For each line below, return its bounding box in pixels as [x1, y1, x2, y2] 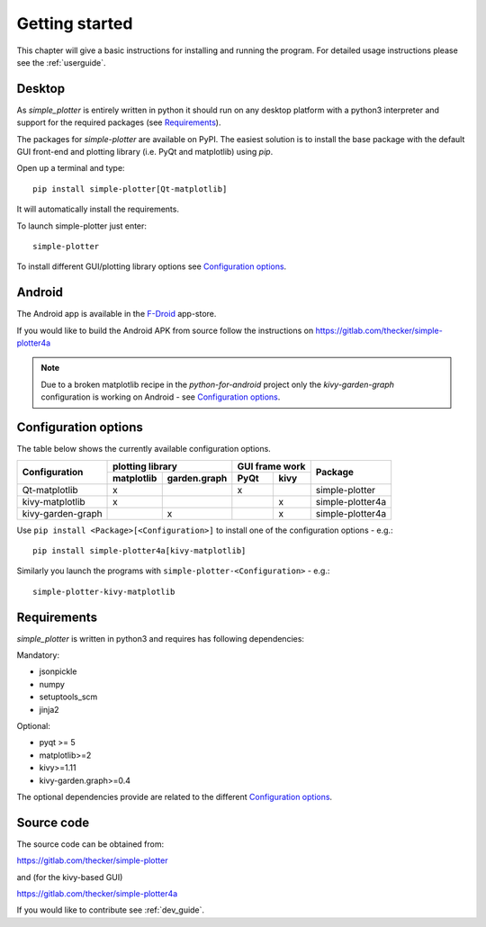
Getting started [16, 13, 133, 33]
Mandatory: [16, 649, 60, 661]
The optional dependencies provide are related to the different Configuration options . [16, 791, 333, 802]
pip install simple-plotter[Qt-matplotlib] [32, 184, 228, 193]
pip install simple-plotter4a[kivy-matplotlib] [32, 545, 247, 555]
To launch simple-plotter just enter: [16, 220, 148, 231]
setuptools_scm [39, 691, 98, 702]
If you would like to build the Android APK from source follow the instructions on [16, 325, 314, 336]
